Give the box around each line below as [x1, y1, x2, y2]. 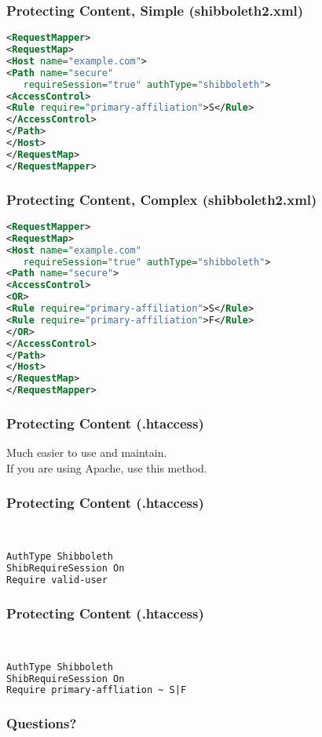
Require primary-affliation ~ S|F [6, 684, 187, 696]
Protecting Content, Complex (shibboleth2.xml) [6, 189, 317, 209]
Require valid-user [6, 575, 108, 586]
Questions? [6, 713, 77, 733]
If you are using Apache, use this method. [6, 459, 207, 476]
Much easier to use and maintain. [6, 444, 167, 461]
